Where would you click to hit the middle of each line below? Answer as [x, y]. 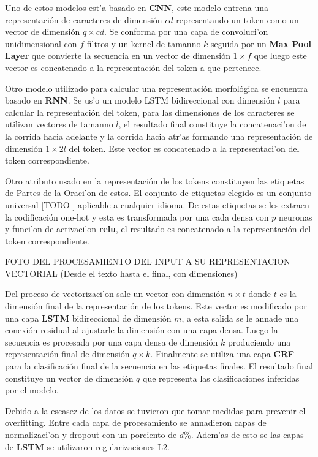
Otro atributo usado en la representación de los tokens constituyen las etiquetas [155, 180]
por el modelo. [32, 390]
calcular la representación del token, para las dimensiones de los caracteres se [150, 112]
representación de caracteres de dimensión [84, 19]
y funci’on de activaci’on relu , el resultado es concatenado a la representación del [158, 229]
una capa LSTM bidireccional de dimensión [88, 318]
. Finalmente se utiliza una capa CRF [222, 354]
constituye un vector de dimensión [69, 378]
